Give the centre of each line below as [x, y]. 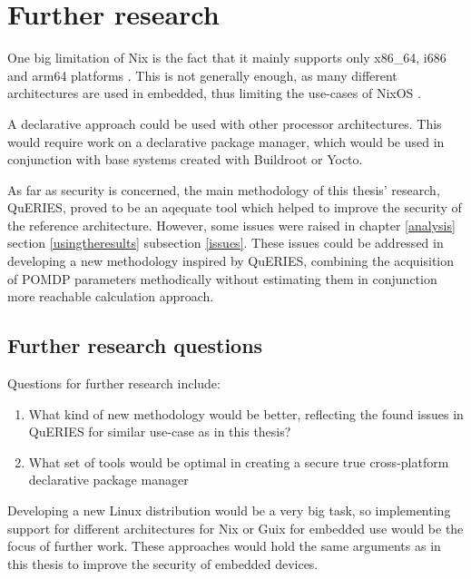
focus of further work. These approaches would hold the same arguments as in [224, 546]
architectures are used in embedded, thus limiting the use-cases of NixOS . [214, 93]
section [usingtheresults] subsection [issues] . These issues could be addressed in [226, 243]
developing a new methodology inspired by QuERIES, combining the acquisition [231, 261]
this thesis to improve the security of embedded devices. [163, 563]
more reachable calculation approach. [111, 296]
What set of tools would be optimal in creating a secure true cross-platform [239, 461]
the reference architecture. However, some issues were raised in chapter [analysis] [231, 225]
